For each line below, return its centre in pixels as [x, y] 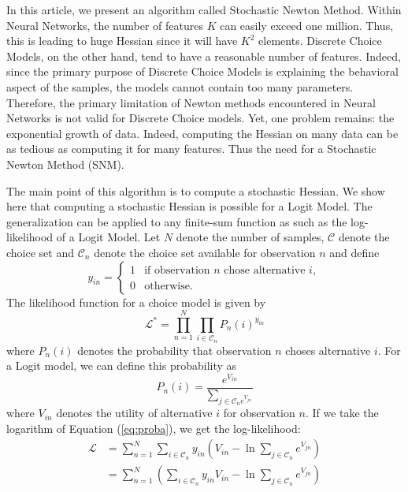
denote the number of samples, [250, 237]
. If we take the [342, 413]
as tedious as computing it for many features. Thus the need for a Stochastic [191, 149]
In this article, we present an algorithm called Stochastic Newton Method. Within [204, 9]
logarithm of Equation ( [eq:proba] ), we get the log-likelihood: [154, 428]
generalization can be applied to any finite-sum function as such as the [177, 221]
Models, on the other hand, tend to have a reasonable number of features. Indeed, [204, 56]
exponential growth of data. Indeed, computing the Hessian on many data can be [202, 133]
